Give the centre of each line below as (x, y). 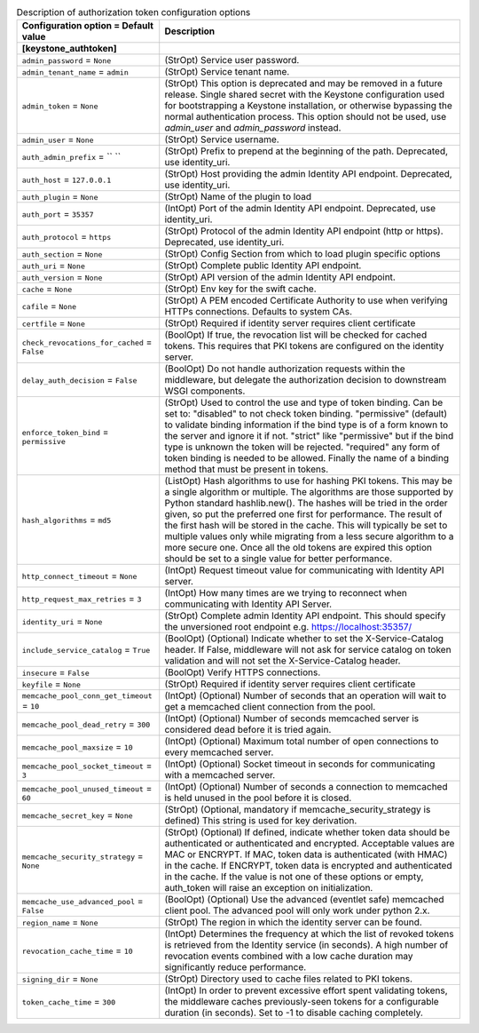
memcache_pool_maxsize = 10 (77, 747)
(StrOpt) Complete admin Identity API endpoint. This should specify (305, 616)
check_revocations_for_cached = (87, 342)
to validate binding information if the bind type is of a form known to (306, 425)
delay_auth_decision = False (79, 380)
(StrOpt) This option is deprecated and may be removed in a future (304, 83)
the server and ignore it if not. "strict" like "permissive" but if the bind (309, 436)
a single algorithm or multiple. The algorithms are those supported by (309, 492)
